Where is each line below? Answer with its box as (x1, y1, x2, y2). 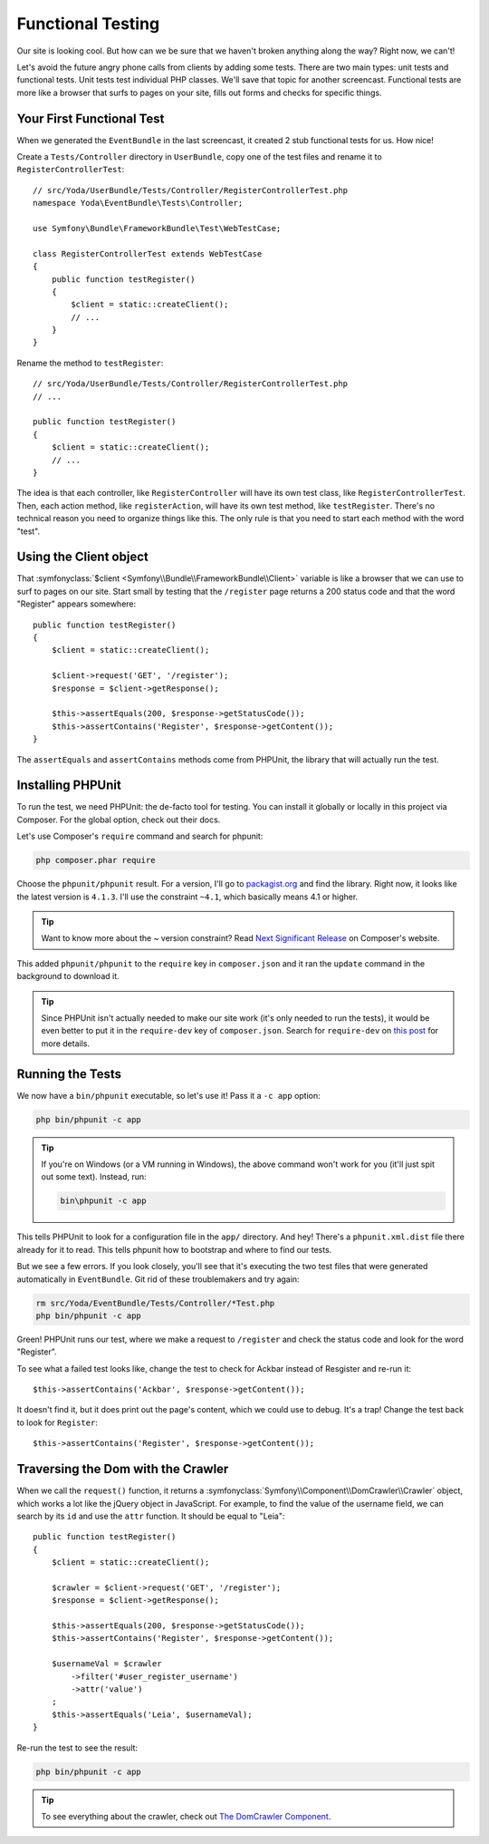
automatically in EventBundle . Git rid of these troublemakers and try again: (16, 1274, 300, 1285)
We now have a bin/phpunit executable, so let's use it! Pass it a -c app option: (16, 1090, 321, 1101)
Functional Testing (16, 14, 160, 34)
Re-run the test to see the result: (16, 1742, 139, 1753)
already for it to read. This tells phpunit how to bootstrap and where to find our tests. (16, 1244, 332, 1255)
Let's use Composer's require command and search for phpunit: (16, 830, 264, 842)
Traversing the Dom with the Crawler (16, 1461, 229, 1477)
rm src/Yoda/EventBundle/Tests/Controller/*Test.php (35, 1297, 275, 1308)
